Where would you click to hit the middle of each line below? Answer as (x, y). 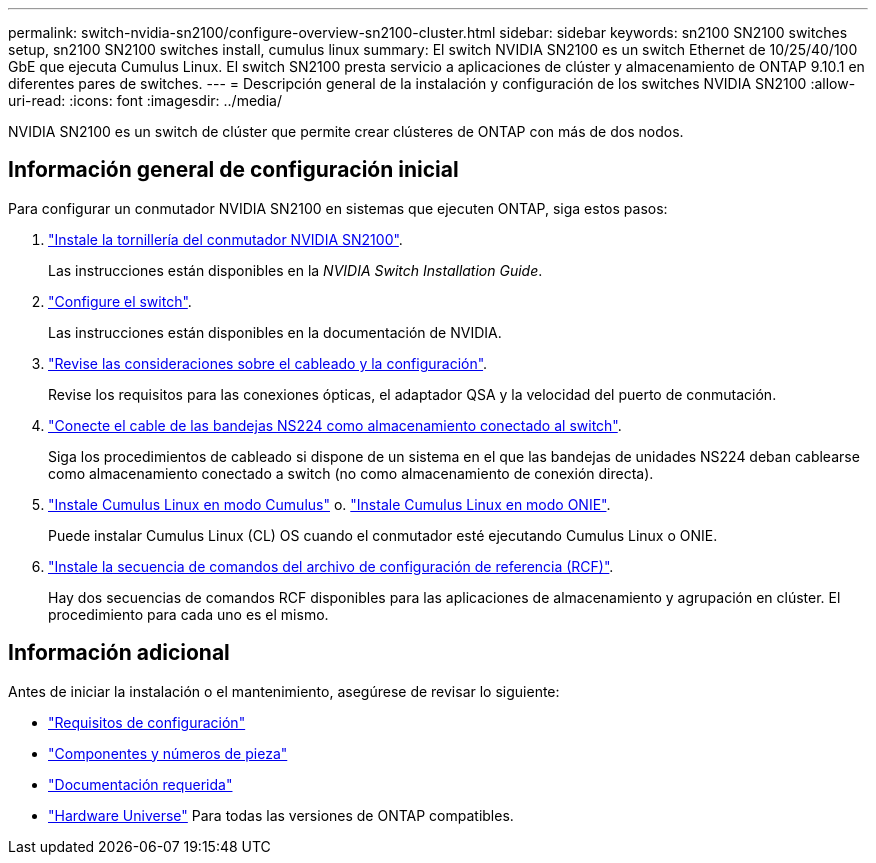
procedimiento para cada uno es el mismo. (188, 614)
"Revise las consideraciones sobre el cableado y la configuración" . (268, 363)
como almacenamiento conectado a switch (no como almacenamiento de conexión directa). (351, 473)
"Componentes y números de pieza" (168, 753)
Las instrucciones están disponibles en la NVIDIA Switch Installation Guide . (295, 270)
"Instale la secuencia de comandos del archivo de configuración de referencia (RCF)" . (331, 566)
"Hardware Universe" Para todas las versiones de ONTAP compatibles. (281, 815)
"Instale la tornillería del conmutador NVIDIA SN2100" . (225, 239)
